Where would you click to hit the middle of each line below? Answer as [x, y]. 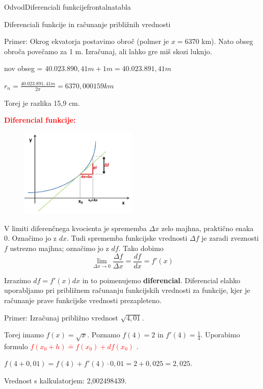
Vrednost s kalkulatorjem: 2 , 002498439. [65, 381]
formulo [16, 346]
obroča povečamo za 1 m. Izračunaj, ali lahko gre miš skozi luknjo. [108, 51]
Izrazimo [18, 280]
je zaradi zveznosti [230, 238]
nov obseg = [23, 68]
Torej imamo [24, 335]
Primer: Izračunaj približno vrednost [61, 317]
